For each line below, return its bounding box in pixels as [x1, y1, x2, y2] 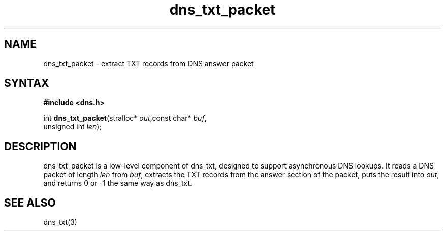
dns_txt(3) [43, 218, 77, 227]
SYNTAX [4, 77, 49, 90]
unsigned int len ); [43, 122, 102, 131]
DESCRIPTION [4, 140, 77, 153]
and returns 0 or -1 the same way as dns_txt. [43, 179, 193, 188]
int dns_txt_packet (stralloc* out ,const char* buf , [43, 114, 207, 123]
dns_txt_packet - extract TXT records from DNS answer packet [43, 59, 254, 68]
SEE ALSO [4, 196, 56, 209]
